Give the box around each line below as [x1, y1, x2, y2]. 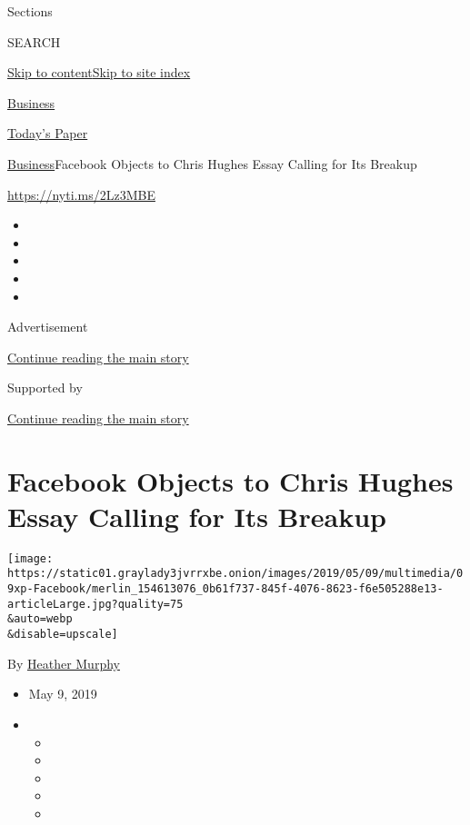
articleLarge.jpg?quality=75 [7, 597, 184, 611]
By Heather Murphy [7, 653, 120, 672]
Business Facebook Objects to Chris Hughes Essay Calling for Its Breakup [7, 154, 417, 173]
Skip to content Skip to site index [7, 63, 191, 82]
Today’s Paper [7, 124, 88, 143]
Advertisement [7, 317, 88, 336]
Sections [7, 2, 53, 20]
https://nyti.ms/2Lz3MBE [7, 184, 155, 204]
